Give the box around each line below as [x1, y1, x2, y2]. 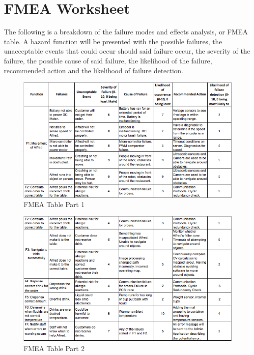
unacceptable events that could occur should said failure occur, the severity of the [4, 46, 250, 56]
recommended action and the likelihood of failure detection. [4, 65, 183, 75]
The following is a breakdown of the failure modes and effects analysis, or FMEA [4, 27, 248, 37]
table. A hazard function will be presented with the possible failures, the [4, 36, 222, 46]
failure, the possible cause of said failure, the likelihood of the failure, [4, 55, 212, 65]
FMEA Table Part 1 [24, 199, 85, 209]
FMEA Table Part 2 [24, 343, 85, 353]
